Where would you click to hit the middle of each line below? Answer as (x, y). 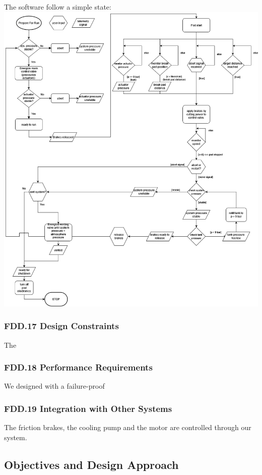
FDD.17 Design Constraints (61, 326)
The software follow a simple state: (58, 7)
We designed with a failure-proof (54, 386)
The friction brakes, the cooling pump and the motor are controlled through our (128, 427)
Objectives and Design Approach (91, 464)
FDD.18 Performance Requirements (78, 367)
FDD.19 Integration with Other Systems (88, 408)
